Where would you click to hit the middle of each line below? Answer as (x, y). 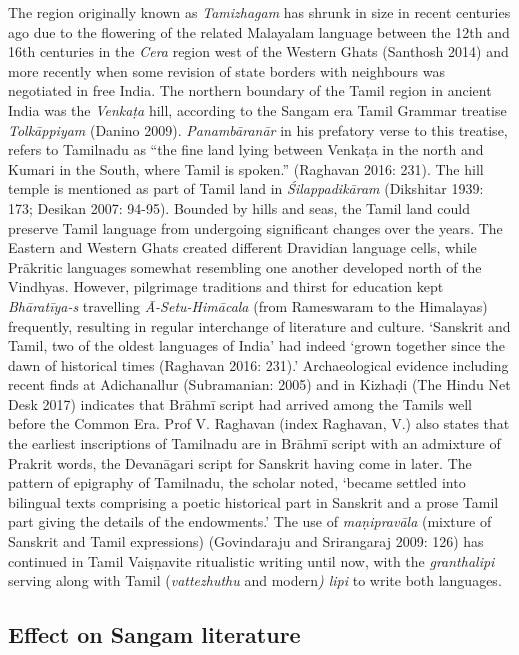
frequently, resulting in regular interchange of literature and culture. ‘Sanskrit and (259, 325)
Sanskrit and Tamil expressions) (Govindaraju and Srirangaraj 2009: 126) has (246, 541)
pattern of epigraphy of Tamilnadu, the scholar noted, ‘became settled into (237, 482)
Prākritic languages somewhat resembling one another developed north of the (245, 266)
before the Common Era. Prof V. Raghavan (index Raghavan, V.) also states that (259, 423)
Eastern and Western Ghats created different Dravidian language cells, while (242, 247)
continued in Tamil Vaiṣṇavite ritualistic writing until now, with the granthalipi (251, 560)
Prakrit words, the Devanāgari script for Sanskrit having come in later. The (240, 462)
